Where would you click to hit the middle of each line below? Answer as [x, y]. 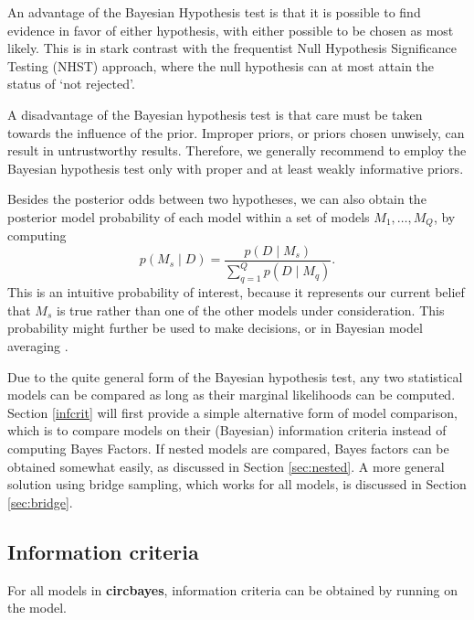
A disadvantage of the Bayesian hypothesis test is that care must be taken [215, 114]
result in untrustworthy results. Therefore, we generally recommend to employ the [237, 150]
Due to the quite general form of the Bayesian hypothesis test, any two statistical [235, 376]
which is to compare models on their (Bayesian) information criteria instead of [227, 430]
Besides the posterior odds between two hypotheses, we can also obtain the [217, 199]
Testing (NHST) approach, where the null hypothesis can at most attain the [221, 65]
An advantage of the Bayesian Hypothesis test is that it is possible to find [214, 12]
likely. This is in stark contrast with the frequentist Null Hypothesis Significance [232, 48]
